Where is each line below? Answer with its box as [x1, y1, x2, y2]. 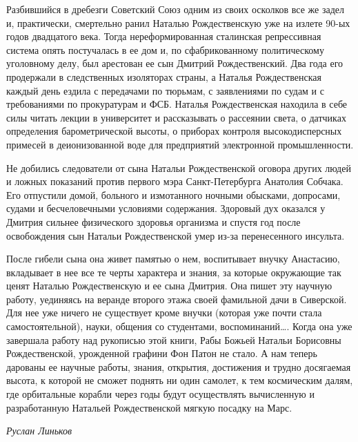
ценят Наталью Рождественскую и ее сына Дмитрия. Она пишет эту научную [6, 278, 332, 293]
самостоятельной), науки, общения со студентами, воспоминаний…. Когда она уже [6, 319, 352, 334]
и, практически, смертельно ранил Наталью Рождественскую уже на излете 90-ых [6, 15, 350, 30]
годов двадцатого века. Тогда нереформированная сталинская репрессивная [6, 29, 321, 44]
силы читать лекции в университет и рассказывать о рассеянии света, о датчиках [6, 110, 346, 124]
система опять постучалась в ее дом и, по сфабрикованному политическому [6, 42, 324, 57]
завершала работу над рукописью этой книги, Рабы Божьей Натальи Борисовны [6, 332, 341, 347]
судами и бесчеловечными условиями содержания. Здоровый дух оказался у [6, 201, 326, 215]
